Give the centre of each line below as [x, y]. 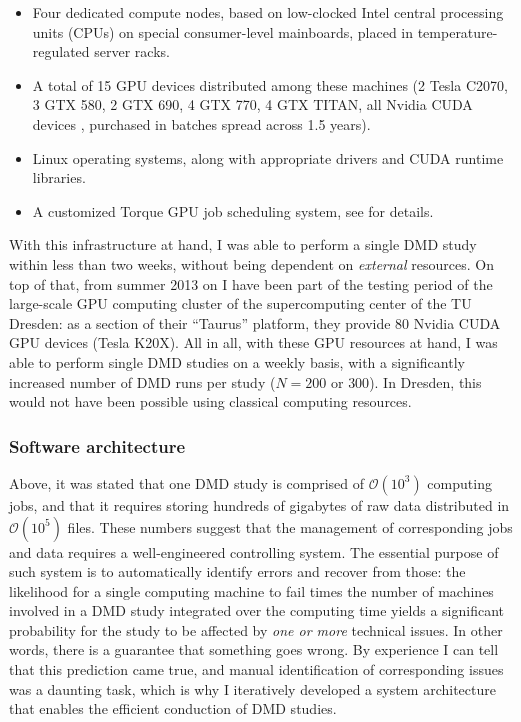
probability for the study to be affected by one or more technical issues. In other [256, 629]
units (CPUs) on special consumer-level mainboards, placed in [223, 31]
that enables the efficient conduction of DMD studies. [173, 708]
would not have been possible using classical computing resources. [210, 401]
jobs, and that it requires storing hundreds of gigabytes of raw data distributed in [259, 504]
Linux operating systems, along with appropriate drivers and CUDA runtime [268, 157]
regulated [61, 51]
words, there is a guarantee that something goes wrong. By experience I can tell [254, 649]
